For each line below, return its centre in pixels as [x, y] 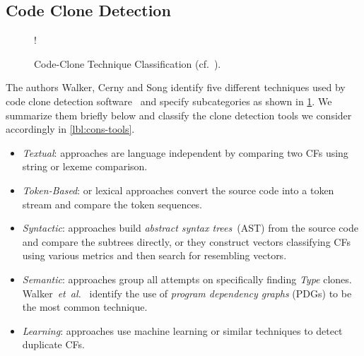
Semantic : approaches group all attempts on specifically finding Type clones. [187, 279]
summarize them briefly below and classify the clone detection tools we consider [179, 115]
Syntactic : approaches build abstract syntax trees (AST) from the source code [190, 228]
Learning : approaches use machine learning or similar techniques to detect [182, 330]
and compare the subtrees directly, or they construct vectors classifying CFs [186, 241]
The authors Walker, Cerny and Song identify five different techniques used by [176, 87]
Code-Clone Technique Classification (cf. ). [128, 63]
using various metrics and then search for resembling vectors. [154, 255]
